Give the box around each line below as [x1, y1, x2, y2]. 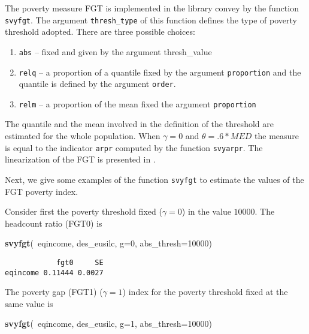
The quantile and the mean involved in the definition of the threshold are [5, 118, 274, 130]
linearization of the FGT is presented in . [5, 153, 156, 166]
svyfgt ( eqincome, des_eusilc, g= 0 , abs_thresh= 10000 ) [5, 237, 212, 249]
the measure [255, 130, 299, 142]
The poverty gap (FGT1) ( [5, 285, 103, 298]
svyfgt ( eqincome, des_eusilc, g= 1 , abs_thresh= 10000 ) [5, 317, 212, 330]
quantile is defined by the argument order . [19, 77, 176, 90]
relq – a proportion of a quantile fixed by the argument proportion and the [19, 65, 301, 78]
